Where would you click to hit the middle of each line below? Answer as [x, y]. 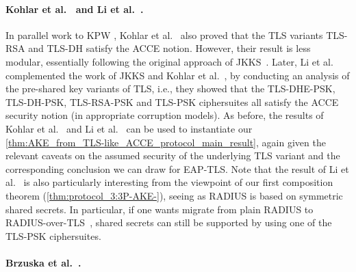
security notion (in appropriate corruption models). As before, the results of [165, 115]
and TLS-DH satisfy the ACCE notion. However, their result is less [169, 48]
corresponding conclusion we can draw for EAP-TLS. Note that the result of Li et [177, 168]
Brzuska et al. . [43, 262]
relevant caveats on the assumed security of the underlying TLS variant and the [173, 155]
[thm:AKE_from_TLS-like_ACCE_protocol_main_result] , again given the [166, 142]
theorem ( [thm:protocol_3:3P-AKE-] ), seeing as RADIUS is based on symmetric [174, 195]
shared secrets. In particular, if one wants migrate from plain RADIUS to [160, 209]
